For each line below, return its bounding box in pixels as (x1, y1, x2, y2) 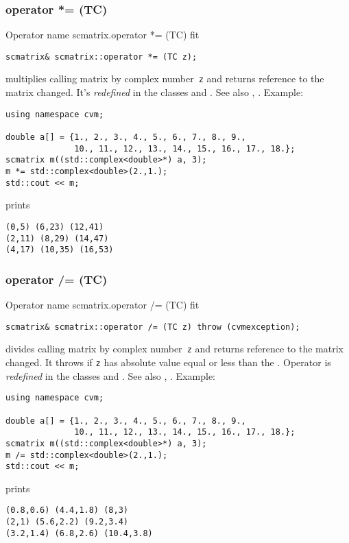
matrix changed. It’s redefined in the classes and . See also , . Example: (5, 85, 304, 99)
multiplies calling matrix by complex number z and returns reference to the (5, 71, 324, 86)
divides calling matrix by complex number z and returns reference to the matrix (5, 341, 344, 356)
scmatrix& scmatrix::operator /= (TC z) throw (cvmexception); (5, 322, 300, 332)
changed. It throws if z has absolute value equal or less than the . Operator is (5, 355, 331, 369)
